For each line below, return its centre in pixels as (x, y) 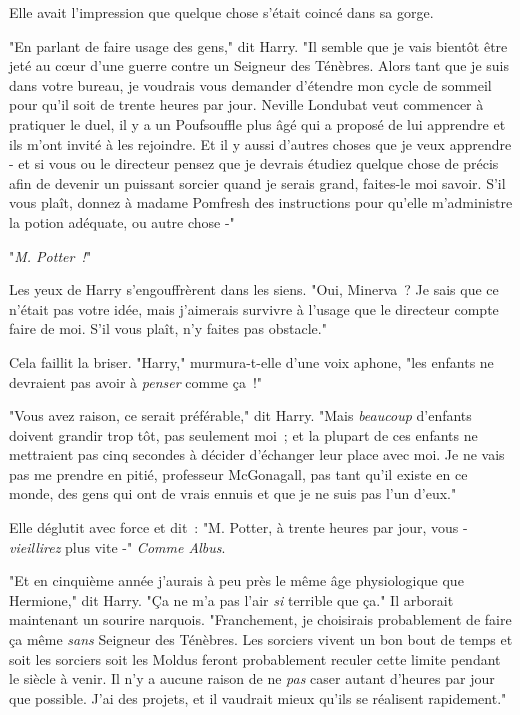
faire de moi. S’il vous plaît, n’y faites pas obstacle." (168, 328)
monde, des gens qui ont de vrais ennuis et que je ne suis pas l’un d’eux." (233, 493)
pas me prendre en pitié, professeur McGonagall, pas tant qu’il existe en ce (238, 473)
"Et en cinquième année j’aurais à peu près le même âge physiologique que (236, 580)
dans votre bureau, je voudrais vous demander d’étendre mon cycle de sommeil (250, 84)
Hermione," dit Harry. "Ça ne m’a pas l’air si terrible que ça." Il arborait (231, 599)
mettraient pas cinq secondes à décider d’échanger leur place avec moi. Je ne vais (257, 454)
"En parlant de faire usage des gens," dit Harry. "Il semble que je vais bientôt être (258, 45)
